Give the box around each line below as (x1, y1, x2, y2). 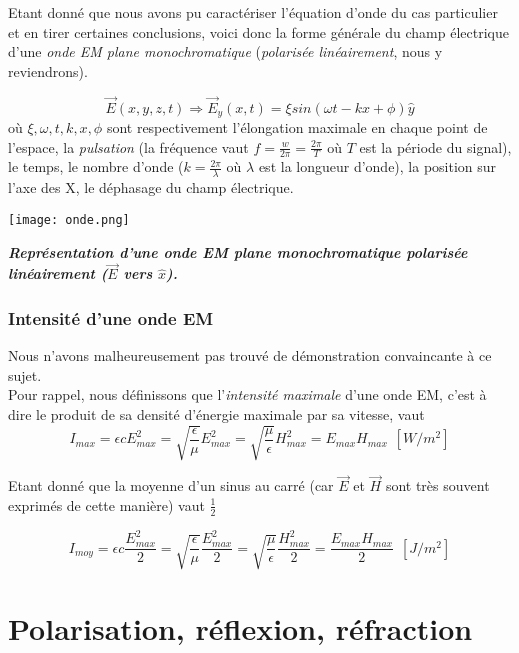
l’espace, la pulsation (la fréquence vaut (8, 136, 249, 157)
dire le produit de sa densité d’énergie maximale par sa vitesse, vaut (8, 403, 425, 424)
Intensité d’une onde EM (8, 305, 214, 330)
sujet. (8, 364, 42, 385)
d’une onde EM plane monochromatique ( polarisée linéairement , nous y (8, 41, 443, 62)
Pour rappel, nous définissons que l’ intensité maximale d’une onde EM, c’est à (8, 384, 487, 405)
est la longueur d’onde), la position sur (258, 156, 497, 177)
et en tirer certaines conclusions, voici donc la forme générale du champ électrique (8, 21, 509, 42)
